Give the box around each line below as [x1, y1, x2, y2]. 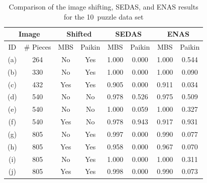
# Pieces [24, 42, 51, 52]
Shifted [66, 29, 92, 39]
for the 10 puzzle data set [63, 11, 144, 22]
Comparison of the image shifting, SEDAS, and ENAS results [9, 2, 198, 12]
